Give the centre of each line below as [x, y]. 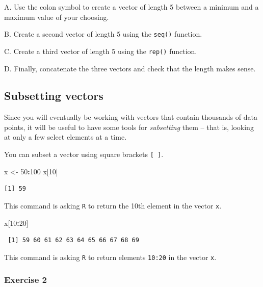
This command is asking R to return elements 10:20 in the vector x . [110, 257]
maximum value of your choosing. [57, 17]
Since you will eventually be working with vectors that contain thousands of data [131, 117]
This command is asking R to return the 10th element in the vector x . [113, 205]
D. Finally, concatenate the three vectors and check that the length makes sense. [130, 68]
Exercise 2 [25, 280]
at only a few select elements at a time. [65, 137]
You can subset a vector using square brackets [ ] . [84, 154]
